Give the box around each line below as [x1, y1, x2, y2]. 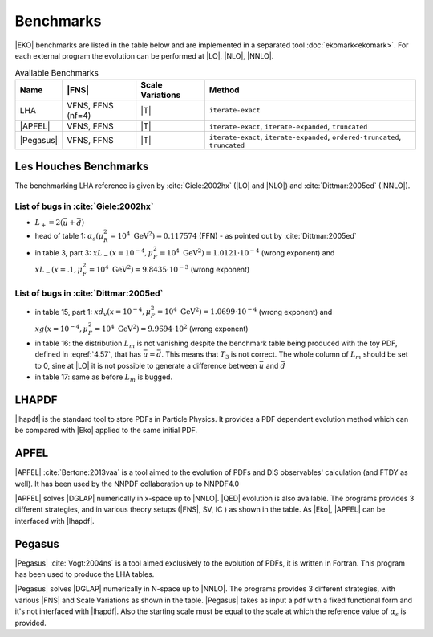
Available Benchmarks [14, 67, 99, 78]
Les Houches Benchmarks [14, 160, 149, 174]
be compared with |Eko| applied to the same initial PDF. [14, 426, 198, 435]
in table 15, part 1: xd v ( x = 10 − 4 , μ [34, 306, 152, 319]
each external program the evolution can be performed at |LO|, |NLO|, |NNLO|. [14, 51, 274, 60]
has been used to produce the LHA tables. [14, 570, 155, 579]
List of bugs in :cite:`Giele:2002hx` [14, 201, 154, 212]
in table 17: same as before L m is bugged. [34, 372, 172, 383]
